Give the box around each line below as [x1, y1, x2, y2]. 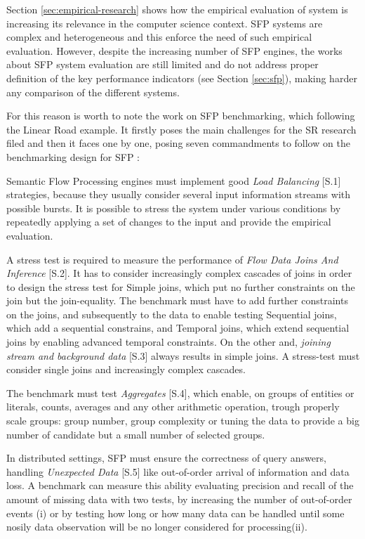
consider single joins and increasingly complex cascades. [6, 362, 246, 377]
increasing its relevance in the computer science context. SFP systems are [6, 15, 323, 30]
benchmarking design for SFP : [6, 149, 140, 164]
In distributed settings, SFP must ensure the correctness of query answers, [6, 450, 326, 465]
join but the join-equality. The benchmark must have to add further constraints [6, 293, 348, 308]
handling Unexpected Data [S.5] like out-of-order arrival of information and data [6, 464, 350, 479]
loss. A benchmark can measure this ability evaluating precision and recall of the [6, 478, 354, 493]
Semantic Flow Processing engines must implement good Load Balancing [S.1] [6, 173, 341, 188]
